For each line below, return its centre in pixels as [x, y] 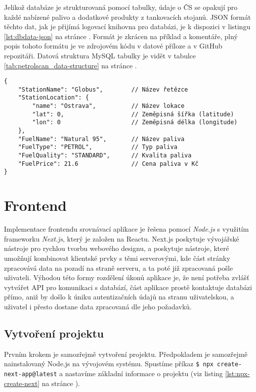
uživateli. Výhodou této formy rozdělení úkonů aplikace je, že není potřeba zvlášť [127, 277]
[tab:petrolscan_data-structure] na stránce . [70, 65]
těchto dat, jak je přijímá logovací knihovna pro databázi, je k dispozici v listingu [127, 26]
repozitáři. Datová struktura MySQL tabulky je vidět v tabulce [100, 55]
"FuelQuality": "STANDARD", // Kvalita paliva [105, 156]
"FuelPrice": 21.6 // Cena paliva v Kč [108, 164]
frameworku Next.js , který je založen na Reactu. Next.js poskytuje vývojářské [122, 238]
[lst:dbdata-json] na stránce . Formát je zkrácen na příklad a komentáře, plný [121, 36]
